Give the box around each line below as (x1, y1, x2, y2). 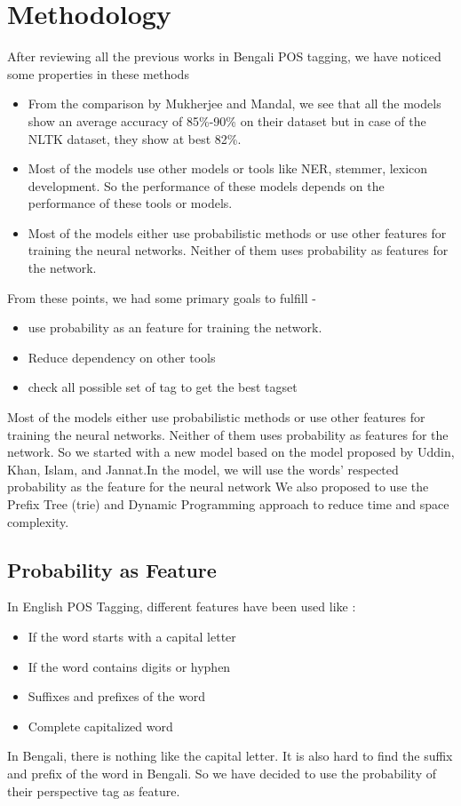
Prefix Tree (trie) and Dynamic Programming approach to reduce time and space (7, 495, 449, 513)
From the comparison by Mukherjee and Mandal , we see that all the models (28, 94, 441, 113)
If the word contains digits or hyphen (28, 657, 231, 675)
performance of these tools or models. (28, 194, 233, 212)
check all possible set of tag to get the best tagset (28, 378, 298, 396)
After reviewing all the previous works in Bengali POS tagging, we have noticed (7, 47, 441, 66)
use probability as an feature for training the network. (28, 318, 322, 337)
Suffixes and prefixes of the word (28, 687, 206, 706)
